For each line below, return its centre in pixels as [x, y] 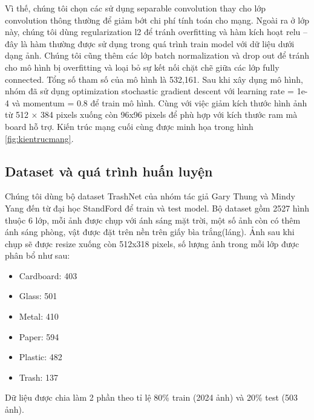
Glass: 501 [38, 296]
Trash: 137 [39, 377]
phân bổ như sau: [38, 255]
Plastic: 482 [41, 357]
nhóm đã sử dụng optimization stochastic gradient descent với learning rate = [149, 91]
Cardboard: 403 [48, 275]
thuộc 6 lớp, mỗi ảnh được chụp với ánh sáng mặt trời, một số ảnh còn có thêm [153, 220]
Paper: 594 [39, 336]
